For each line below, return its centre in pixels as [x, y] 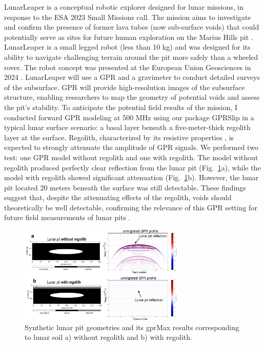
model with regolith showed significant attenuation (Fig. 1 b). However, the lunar [131, 177]
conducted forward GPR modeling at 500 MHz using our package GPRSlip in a [129, 117]
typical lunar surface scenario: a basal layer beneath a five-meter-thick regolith [127, 127]
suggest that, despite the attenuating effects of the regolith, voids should [118, 197]
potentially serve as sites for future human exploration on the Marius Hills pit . [129, 37]
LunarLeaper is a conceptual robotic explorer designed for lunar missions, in [124, 7]
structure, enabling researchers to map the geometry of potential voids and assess [132, 97]
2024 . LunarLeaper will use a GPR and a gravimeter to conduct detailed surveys [132, 77]
